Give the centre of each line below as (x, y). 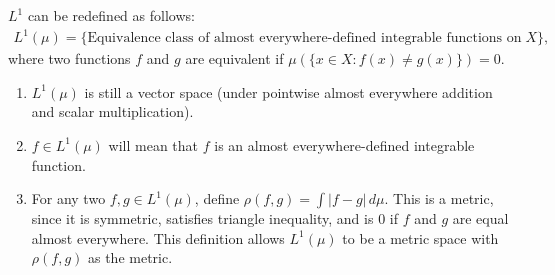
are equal (480, 218)
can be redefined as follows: (111, 15)
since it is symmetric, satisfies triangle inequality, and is (202, 218)
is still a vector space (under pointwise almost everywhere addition (288, 91)
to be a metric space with (420, 237)
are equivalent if (234, 58)
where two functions (69, 58)
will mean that (153, 144)
